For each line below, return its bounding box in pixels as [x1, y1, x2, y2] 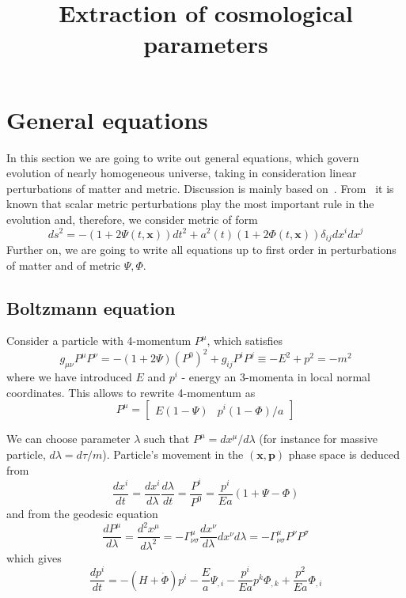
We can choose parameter [6, 430, 131, 447]
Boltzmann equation [6, 295, 176, 320]
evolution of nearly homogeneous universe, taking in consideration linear [6, 165, 357, 181]
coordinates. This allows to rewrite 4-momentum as [6, 384, 256, 400]
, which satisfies [207, 332, 283, 349]
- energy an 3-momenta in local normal [181, 369, 370, 385]
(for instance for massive [259, 430, 378, 447]
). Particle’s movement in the [102, 446, 244, 463]
